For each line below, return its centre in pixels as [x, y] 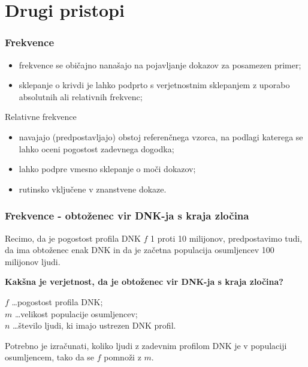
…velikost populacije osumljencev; [76, 313]
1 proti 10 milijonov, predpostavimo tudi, [227, 238]
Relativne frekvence [41, 117]
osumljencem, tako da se [50, 357]
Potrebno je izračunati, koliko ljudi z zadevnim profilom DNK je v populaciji [146, 345]
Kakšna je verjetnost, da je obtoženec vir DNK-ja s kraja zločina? [144, 282]
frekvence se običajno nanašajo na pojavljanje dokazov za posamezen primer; [160, 64]
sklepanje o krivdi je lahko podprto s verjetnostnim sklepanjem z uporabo [154, 85]
